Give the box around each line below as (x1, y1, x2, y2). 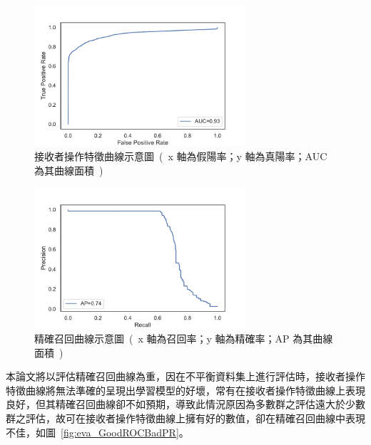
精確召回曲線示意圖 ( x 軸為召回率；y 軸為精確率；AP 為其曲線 (34, 331, 333, 346)
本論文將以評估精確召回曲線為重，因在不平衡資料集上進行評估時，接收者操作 (6, 369, 365, 384)
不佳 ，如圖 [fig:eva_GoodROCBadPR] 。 (6, 424, 189, 439)
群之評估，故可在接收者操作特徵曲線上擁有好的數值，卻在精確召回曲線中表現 (6, 411, 365, 426)
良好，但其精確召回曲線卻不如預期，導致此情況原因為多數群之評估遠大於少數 (6, 397, 365, 412)
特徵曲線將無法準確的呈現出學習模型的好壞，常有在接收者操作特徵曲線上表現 (6, 382, 365, 397)
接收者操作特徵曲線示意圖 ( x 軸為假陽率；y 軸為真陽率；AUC (34, 149, 327, 164)
